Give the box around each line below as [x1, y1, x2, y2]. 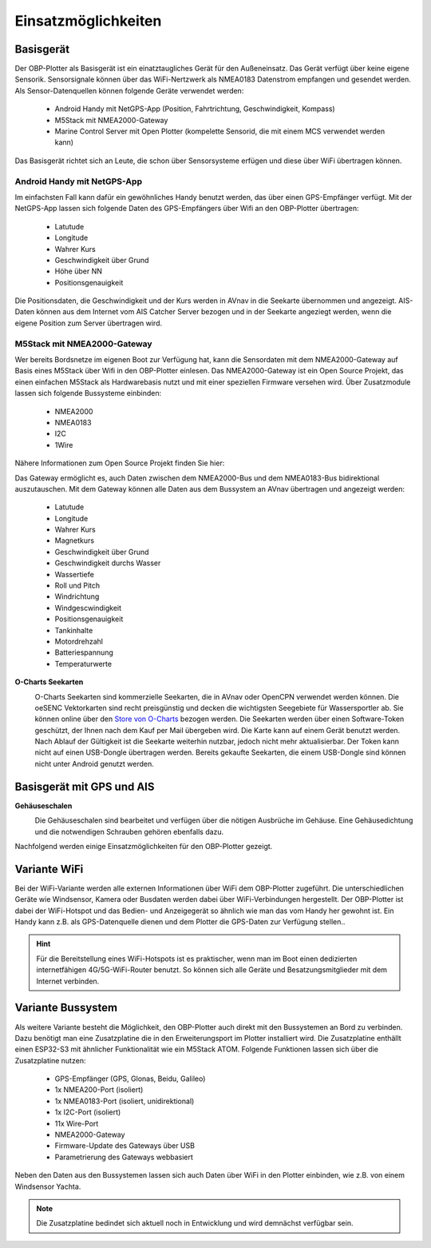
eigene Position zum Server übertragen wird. [14, 318, 163, 328]
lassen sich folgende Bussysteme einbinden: [14, 389, 162, 398]
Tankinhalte [54, 625, 93, 635]
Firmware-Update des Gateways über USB [54, 1141, 196, 1150]
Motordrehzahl [54, 636, 104, 646]
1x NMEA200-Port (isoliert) [54, 1085, 144, 1094]
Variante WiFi [14, 862, 84, 875]
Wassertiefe [54, 569, 95, 579]
